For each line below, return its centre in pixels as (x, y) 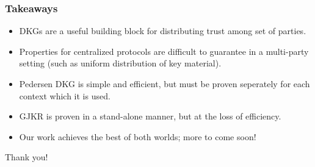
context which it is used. (65, 95)
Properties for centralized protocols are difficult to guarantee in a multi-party (164, 51)
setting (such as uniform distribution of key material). (120, 63)
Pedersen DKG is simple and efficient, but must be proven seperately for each (165, 83)
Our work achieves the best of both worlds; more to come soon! (138, 136)
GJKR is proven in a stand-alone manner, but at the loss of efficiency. (150, 116)
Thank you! (27, 157)
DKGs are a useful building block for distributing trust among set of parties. (163, 31)
